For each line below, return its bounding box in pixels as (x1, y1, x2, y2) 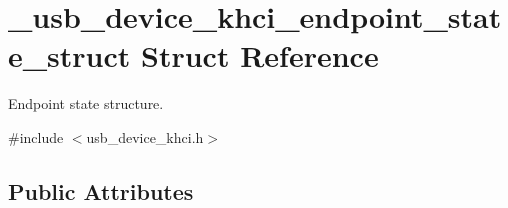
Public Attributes (8, 175, 194, 206)
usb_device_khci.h (86, 126, 204, 147)
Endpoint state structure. (8, 93, 164, 114)
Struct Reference (141, 35, 379, 76)
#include (8, 126, 64, 147)
